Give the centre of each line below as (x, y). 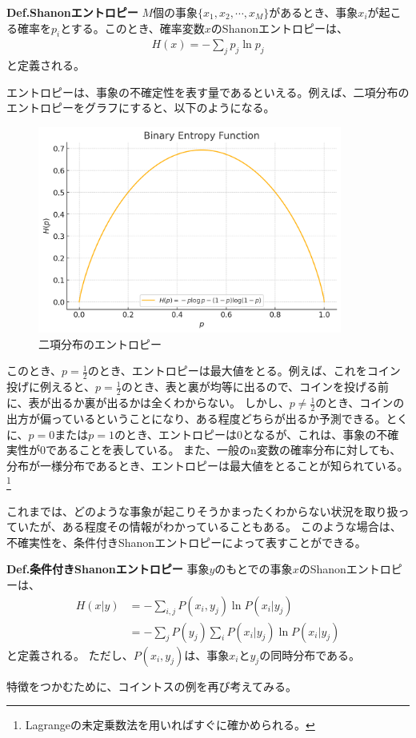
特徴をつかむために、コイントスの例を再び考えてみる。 (152, 686)
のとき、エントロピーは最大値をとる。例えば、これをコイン (244, 371)
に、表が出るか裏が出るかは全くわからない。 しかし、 (148, 403)
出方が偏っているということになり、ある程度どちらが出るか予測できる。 (196, 418)
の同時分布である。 (310, 654)
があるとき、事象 (314, 12)
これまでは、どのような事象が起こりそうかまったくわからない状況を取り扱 (202, 511)
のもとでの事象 (254, 569)
